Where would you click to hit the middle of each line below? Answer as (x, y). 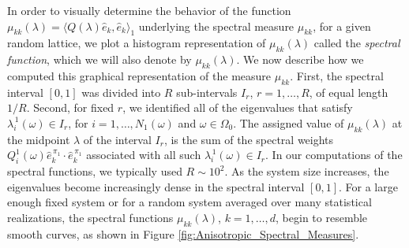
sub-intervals (207, 92)
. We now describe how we (300, 59)
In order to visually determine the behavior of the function (149, 10)
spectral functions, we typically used (95, 171)
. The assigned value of (289, 122)
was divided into (121, 92)
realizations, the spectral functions (90, 217)
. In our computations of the (334, 155)
